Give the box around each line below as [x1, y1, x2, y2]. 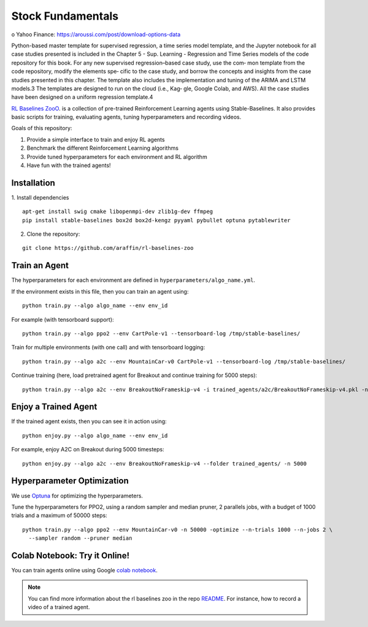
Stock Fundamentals [11, 9, 119, 23]
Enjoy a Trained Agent [11, 402, 98, 412]
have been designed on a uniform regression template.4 [11, 93, 153, 101]
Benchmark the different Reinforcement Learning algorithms [26, 144, 179, 152]
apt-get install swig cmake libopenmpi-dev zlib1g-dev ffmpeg [22, 208, 213, 215]
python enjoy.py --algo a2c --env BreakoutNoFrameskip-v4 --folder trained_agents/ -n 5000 [22, 460, 307, 467]
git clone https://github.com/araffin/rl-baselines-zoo [22, 244, 194, 252]
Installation [11, 177, 55, 188]
